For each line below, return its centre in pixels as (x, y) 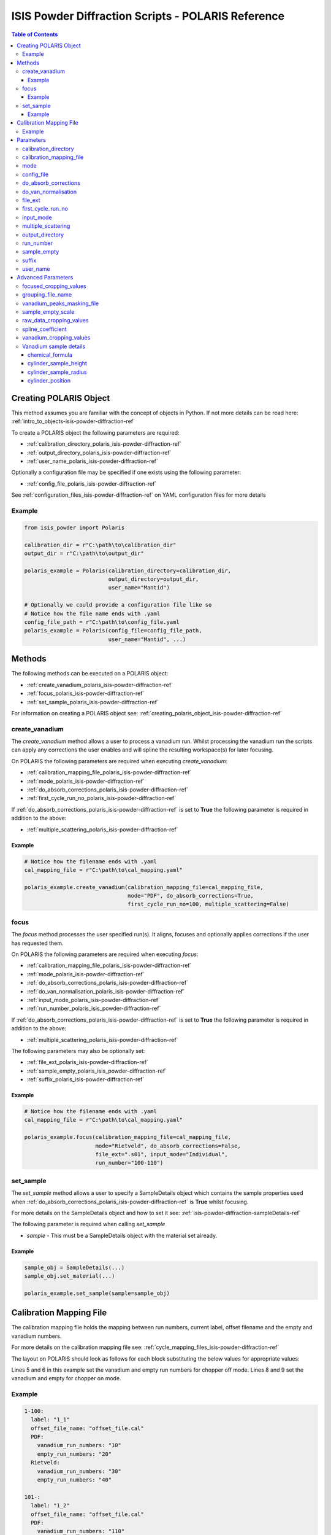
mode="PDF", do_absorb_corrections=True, (191, 896)
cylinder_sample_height (57, 363)
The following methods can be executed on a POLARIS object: (90, 674)
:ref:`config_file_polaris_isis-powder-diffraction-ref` (92, 484)
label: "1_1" (50, 1420)
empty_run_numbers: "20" (74, 1454)
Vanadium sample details (54, 346)
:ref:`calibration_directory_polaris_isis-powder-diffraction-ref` (104, 444)
